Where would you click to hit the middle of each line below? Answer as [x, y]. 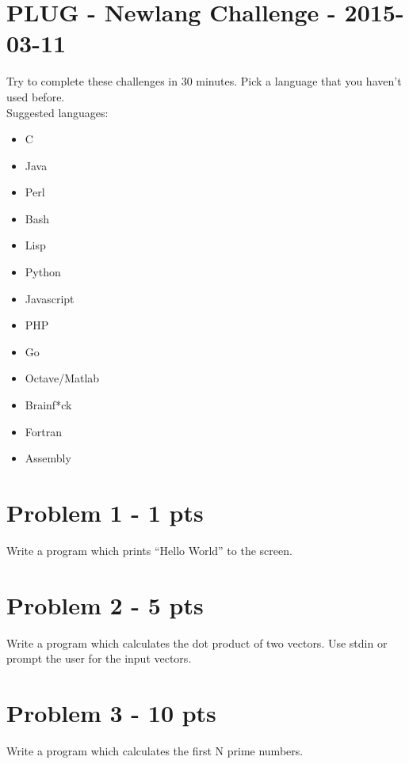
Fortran [43, 431]
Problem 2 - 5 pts [105, 604]
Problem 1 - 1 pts [105, 512]
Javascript [50, 298]
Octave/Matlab [62, 378]
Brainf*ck [48, 405]
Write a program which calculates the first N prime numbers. [155, 750]
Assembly [48, 458]
